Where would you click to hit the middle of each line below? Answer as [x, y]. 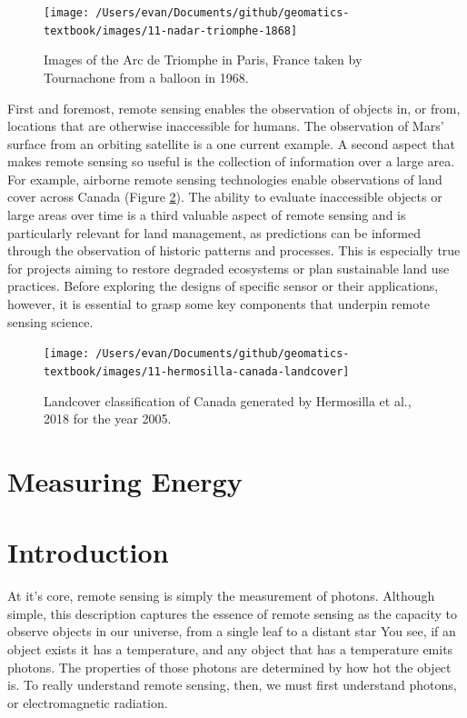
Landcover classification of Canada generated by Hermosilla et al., [228, 400]
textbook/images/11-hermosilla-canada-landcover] [197, 371]
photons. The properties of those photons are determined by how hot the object [229, 667]
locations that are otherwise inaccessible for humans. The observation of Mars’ [226, 126]
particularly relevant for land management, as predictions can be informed [214, 232]
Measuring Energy [125, 480]
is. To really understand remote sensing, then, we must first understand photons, [232, 685]
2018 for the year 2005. [108, 419]
